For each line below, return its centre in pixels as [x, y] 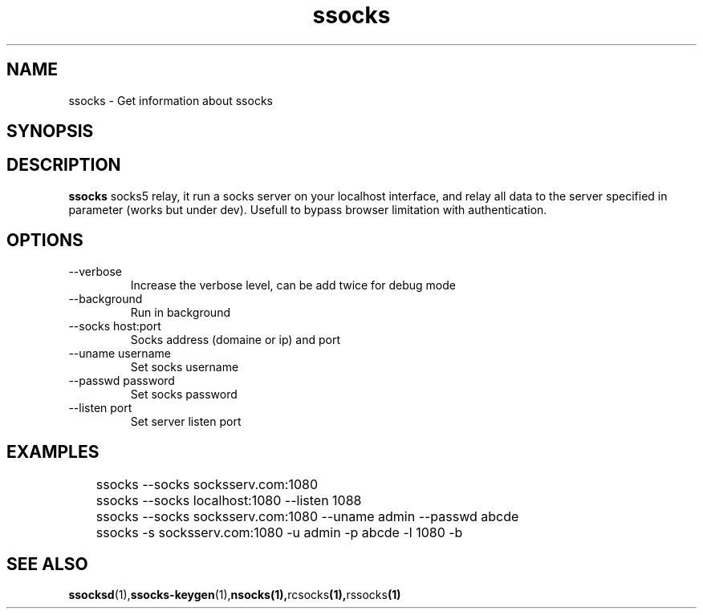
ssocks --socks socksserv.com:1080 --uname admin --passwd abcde [307, 516]
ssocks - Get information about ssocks [171, 100]
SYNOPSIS [50, 131]
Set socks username [185, 366]
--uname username [120, 353]
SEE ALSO [47, 564]
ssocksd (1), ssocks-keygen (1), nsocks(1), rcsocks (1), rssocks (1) [235, 595]
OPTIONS [45, 241]
